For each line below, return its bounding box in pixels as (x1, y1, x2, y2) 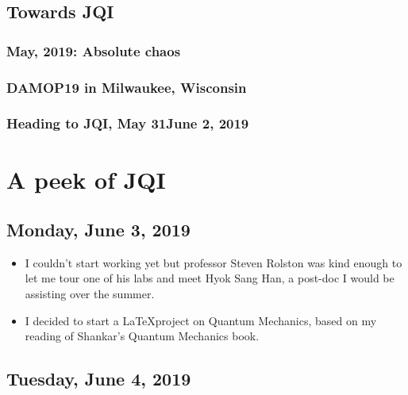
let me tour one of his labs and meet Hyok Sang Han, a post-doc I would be (25, 270, 395, 286)
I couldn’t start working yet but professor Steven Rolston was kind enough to (25, 254, 402, 270)
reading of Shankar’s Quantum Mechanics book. (25, 328, 260, 344)
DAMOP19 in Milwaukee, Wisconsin (6, 77, 247, 97)
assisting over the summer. (25, 286, 155, 302)
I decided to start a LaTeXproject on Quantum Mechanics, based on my (25, 312, 377, 328)
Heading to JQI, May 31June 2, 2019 (6, 113, 249, 133)
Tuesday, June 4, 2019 (6, 366, 191, 391)
